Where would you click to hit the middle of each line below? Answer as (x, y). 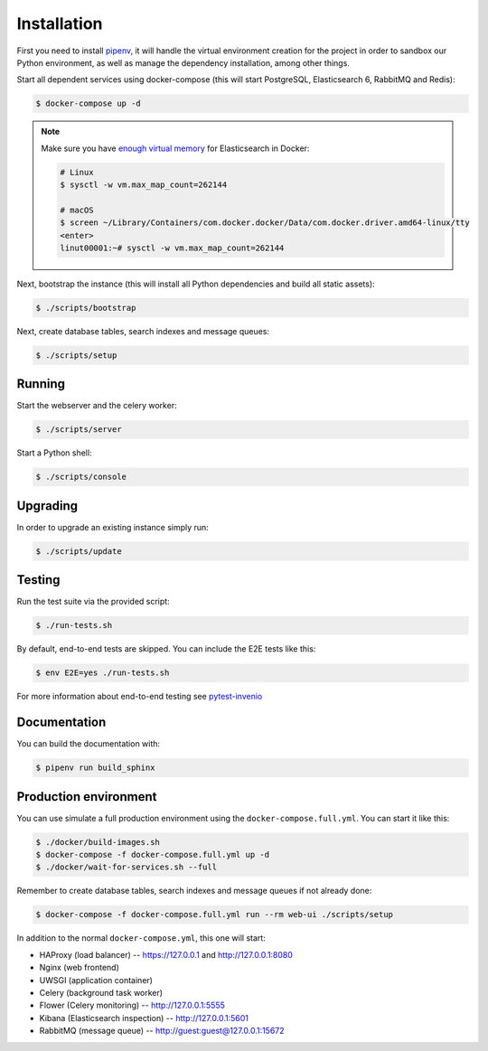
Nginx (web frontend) (79, 968)
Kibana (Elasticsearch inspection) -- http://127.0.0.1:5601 (144, 1018)
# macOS (77, 210)
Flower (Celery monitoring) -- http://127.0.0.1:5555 (132, 1005)
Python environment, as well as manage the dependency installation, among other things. (183, 62)
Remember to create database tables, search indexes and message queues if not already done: (194, 891)
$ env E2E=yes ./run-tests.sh (103, 673)
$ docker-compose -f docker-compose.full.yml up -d (153, 855)
